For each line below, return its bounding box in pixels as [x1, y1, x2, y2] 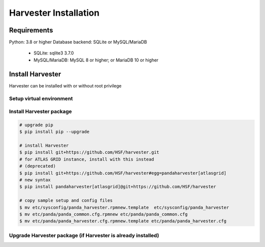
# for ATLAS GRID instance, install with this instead [19, 156, 154, 162]
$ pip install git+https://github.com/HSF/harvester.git [19, 150, 159, 155]
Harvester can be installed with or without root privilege [9, 82, 122, 88]
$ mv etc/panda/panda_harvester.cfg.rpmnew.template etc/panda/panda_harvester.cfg [19, 219, 227, 224]
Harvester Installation [9, 7, 100, 18]
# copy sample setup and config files [19, 198, 113, 203]
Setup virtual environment [9, 95, 73, 102]
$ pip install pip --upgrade [19, 129, 90, 135]
